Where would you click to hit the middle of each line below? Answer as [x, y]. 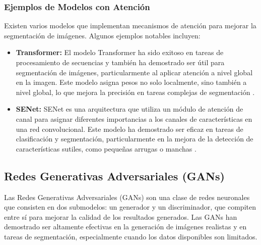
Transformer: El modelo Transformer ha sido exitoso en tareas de [120, 52]
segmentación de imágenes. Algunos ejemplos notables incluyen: [102, 35]
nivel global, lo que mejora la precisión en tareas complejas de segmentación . [135, 92]
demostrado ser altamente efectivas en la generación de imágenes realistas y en [125, 227]
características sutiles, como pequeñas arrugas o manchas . [106, 148]
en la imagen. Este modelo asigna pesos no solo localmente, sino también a [131, 82]
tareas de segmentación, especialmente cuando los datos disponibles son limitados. [131, 236]
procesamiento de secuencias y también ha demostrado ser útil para [120, 62]
